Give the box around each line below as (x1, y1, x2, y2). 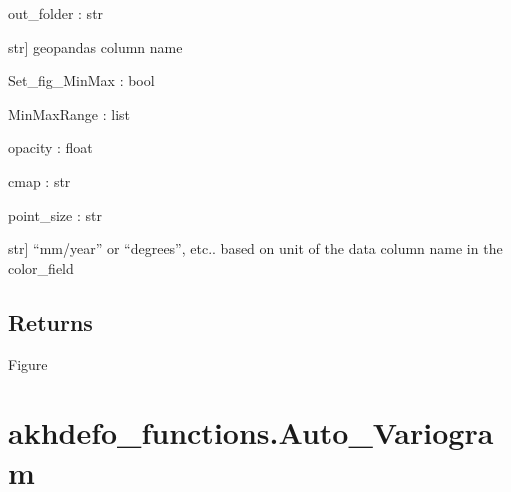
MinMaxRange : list (8, 103, 131, 124)
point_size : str (8, 204, 102, 225)
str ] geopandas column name (8, 36, 183, 57)
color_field (8, 257, 74, 278)
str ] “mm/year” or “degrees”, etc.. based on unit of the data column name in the (8, 238, 503, 259)
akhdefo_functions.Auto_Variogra (8, 412, 494, 453)
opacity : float (8, 137, 93, 158)
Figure (8, 353, 48, 374)
